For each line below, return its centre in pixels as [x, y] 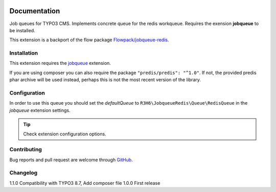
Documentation [35, 11]
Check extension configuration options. [65, 134]
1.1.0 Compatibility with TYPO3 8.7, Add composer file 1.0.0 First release [85, 183]
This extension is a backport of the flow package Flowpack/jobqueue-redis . [89, 40]
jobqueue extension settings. [40, 110]
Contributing [26, 150]
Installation [24, 53]
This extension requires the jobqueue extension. [60, 63]
